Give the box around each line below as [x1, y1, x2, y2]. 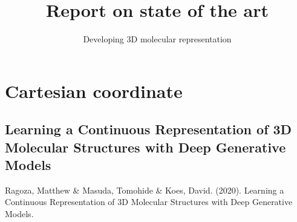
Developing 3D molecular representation [83, 33, 232, 45]
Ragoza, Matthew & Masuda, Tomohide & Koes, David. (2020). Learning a [5, 183, 284, 196]
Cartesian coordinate [5, 78, 183, 103]
